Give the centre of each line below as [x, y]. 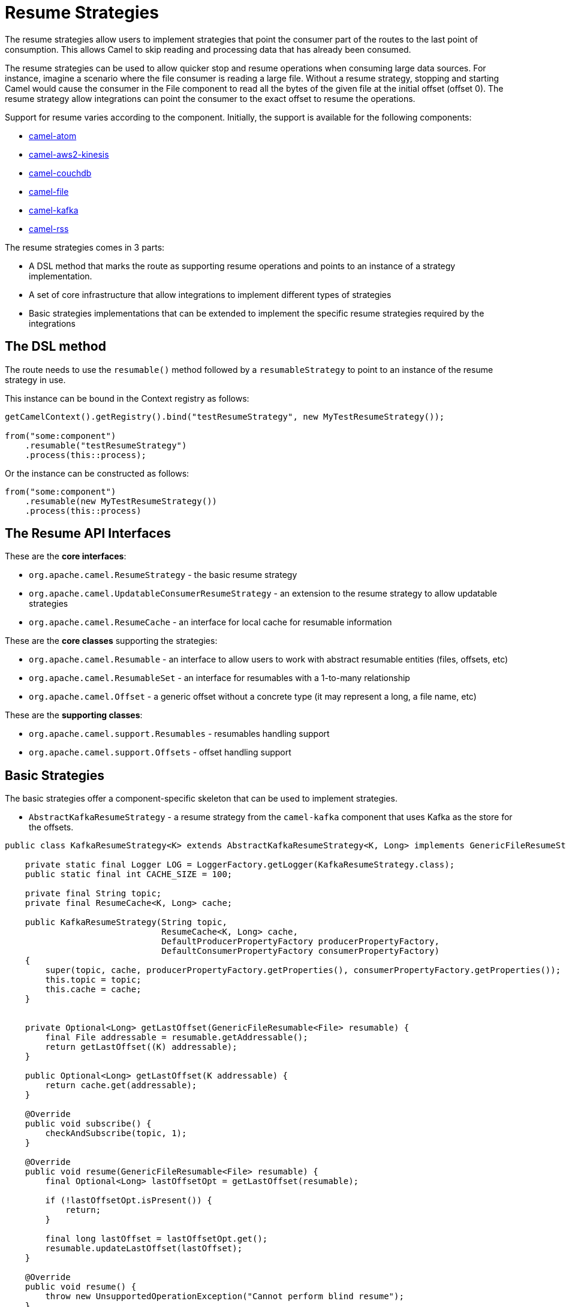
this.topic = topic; [93, 980]
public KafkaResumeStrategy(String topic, [126, 922]
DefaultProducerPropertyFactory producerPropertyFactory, [300, 942]
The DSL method [55, 347]
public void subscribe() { [88, 1124]
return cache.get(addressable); [121, 1085]
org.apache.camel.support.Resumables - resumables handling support [179, 734]
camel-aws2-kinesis [69, 154]
